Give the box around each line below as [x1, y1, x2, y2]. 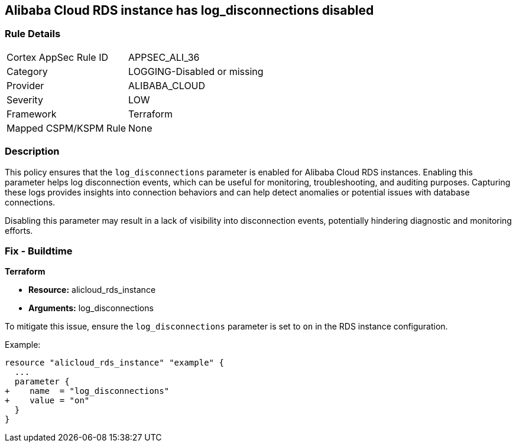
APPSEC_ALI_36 [128, 51, 200, 63]
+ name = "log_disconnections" [5, 386, 170, 396]
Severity [7, 93, 43, 106]
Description [5, 145, 60, 158]
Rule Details [5, 28, 61, 40]
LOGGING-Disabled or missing [128, 65, 264, 77]
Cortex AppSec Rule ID [7, 51, 109, 63]
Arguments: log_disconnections [28, 303, 154, 314]
